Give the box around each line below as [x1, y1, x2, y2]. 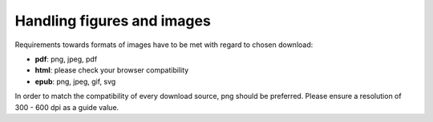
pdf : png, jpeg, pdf [34, 54, 98, 64]
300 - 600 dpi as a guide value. [14, 102, 119, 112]
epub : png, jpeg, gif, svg [34, 77, 116, 86]
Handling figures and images [14, 12, 212, 30]
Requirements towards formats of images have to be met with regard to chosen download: [14, 40, 314, 49]
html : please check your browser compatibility [34, 65, 189, 75]
